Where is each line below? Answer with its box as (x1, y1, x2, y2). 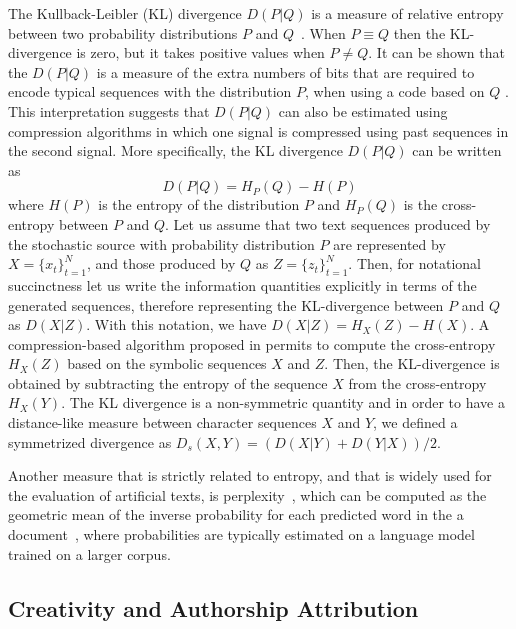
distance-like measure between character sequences (8, 412, 317, 433)
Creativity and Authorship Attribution (8, 592, 419, 623)
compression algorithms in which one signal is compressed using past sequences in (8, 120, 509, 141)
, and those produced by (86, 253, 236, 274)
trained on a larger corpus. (8, 543, 171, 564)
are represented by (333, 233, 446, 254)
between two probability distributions (8, 22, 238, 43)
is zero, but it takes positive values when (76, 42, 325, 63)
